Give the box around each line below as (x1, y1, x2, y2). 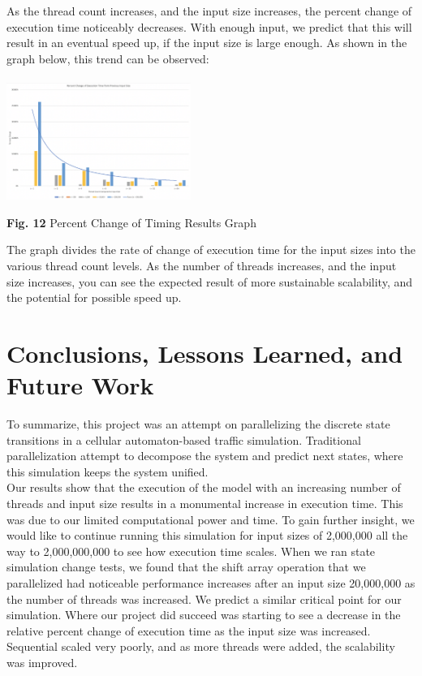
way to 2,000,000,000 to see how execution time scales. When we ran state (6, 542, 376, 559)
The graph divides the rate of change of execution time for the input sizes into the (6, 241, 416, 258)
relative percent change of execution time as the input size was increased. (6, 622, 371, 639)
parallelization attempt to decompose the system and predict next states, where (6, 447, 403, 464)
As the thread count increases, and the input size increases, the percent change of (6, 2, 412, 19)
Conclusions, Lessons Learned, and (6, 336, 403, 369)
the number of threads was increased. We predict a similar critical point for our (6, 590, 402, 607)
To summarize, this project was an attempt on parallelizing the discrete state (6, 416, 390, 433)
